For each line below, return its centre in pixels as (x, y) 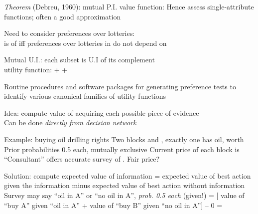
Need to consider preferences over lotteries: (69, 33)
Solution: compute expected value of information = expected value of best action (128, 175)
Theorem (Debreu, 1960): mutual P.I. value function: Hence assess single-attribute (129, 6)
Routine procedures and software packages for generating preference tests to (120, 86)
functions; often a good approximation (63, 16)
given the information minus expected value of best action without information (125, 185)
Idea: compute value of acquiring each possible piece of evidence (102, 112)
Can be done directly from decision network (70, 122)
